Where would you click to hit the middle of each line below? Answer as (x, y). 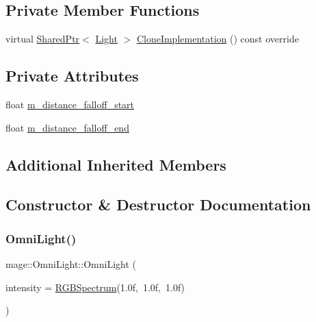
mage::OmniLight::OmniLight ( (71, 263)
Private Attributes (72, 76)
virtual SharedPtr (43, 39)
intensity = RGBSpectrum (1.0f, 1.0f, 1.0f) (95, 287)
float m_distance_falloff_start (70, 104)
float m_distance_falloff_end (67, 127)
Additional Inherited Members (116, 164)
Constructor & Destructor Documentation (158, 205)
